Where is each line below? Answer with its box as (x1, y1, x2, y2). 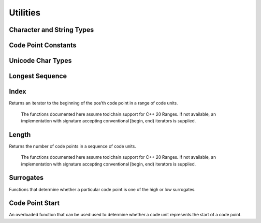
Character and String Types (9, 26, 94, 34)
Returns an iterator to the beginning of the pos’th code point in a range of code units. (9, 100, 178, 106)
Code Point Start (9, 199, 60, 208)
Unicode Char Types (9, 57, 72, 65)
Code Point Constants (9, 41, 77, 49)
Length (9, 131, 31, 139)
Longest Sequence (9, 72, 67, 80)
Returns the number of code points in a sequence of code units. (9, 143, 136, 149)
